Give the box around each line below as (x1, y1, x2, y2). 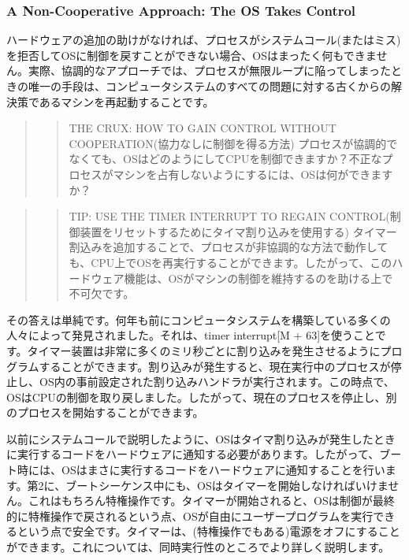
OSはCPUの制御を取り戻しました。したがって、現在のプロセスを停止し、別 (6, 388, 397, 405)
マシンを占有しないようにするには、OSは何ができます (113, 165, 393, 182)
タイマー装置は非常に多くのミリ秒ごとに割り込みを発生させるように (27, 342, 381, 358)
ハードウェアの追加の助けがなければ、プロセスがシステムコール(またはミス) (6, 32, 401, 48)
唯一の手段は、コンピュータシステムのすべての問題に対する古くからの (28, 78, 392, 94)
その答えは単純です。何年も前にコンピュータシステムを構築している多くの (6, 311, 391, 328)
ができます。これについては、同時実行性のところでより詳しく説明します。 (6, 539, 390, 555)
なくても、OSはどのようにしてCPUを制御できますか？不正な (69, 150, 382, 167)
